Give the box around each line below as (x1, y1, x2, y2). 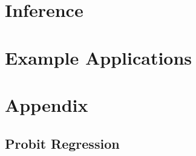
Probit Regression (5, 134, 120, 152)
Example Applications (5, 45, 192, 70)
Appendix (5, 92, 88, 117)
